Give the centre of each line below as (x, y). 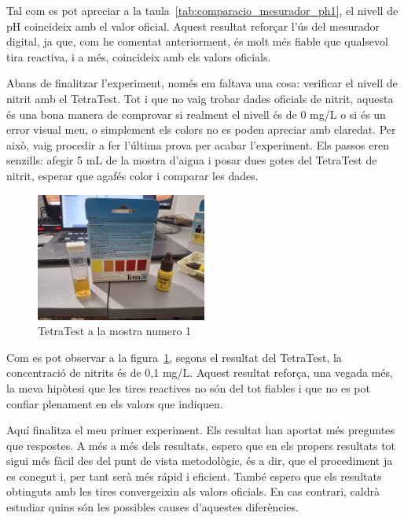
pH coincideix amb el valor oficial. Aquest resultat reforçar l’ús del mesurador (193, 26)
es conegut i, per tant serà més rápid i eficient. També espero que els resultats (194, 476)
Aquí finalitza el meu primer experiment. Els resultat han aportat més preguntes (200, 430)
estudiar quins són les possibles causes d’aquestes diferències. (152, 507)
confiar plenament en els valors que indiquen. (115, 403)
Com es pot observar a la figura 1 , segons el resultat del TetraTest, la (174, 357)
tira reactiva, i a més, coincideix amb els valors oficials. (139, 56)
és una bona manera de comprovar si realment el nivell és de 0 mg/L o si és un (196, 114)
